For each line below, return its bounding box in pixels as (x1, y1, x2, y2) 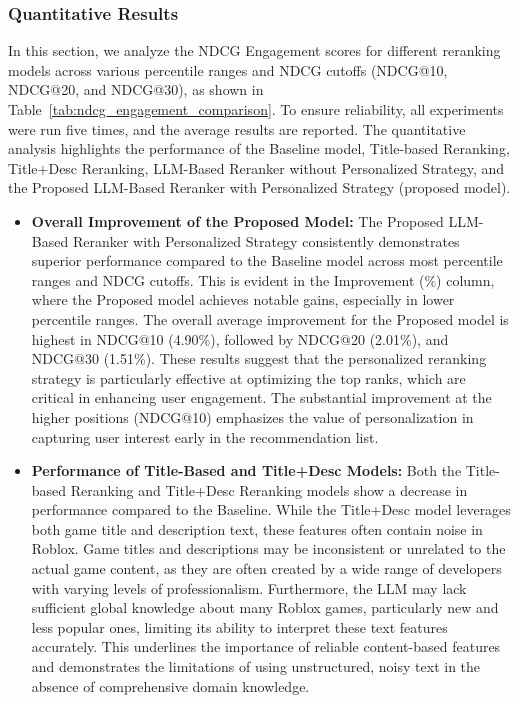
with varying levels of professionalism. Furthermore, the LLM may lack (31, 577, 467, 598)
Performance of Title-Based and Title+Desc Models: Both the (31, 460, 462, 481)
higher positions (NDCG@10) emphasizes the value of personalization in (31, 406, 474, 427)
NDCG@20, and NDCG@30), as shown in (8, 79, 264, 100)
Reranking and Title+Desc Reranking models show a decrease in (70, 479, 468, 500)
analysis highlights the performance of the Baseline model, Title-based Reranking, (8, 138, 510, 159)
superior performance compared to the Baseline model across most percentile (31, 250, 503, 271)
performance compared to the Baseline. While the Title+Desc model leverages (31, 499, 511, 520)
